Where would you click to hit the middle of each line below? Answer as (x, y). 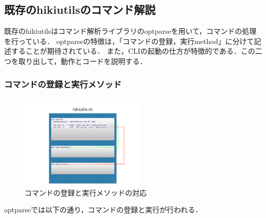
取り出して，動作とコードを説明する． (83, 61)
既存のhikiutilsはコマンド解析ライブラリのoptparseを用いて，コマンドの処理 (130, 31)
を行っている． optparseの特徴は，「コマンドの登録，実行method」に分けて (129, 41)
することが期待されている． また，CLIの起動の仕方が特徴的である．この (133, 51)
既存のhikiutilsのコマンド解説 (80, 9)
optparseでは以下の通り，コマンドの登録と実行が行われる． (103, 210)
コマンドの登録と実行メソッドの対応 (86, 192)
